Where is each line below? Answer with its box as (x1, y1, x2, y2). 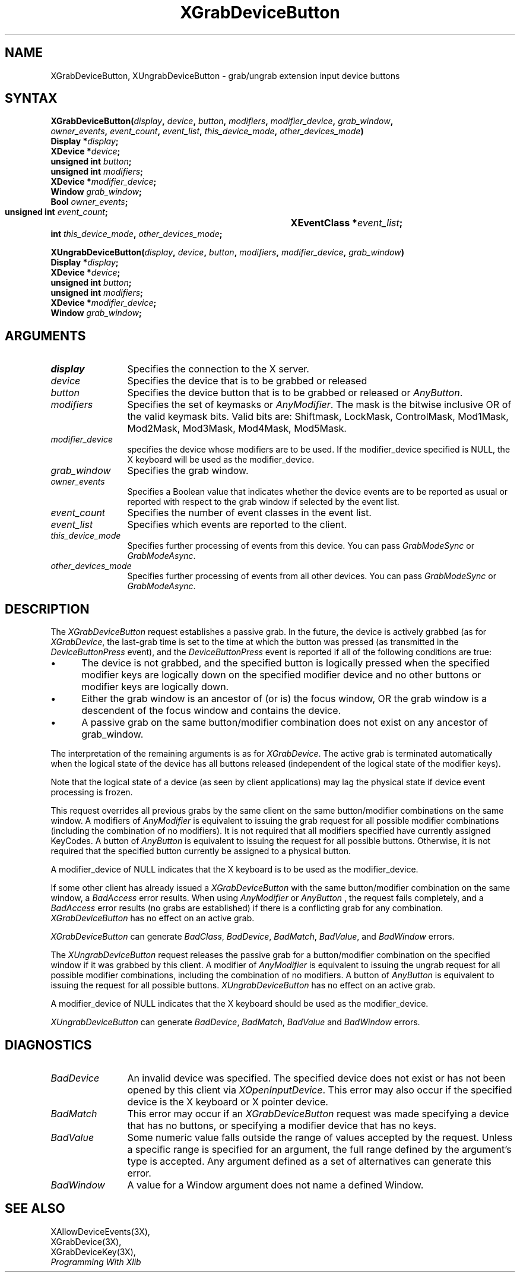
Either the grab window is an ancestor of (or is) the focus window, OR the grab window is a (81, 693, 487, 705)
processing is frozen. (50, 787, 133, 798)
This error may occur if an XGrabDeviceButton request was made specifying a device (127, 1107, 509, 1120)
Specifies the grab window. (127, 464, 249, 477)
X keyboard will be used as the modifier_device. (127, 454, 315, 465)
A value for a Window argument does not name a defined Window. (127, 1178, 424, 1191)
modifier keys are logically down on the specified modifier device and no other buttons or (81, 669, 481, 681)
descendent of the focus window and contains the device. (81, 704, 341, 717)
